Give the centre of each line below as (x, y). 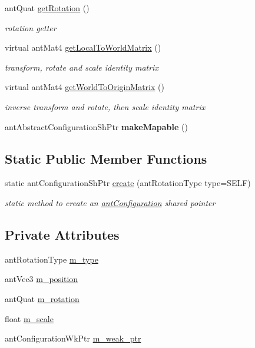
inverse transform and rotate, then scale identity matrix (105, 106)
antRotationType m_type (52, 259)
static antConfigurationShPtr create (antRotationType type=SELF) (128, 183)
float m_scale (29, 318)
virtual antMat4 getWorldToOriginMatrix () (85, 87)
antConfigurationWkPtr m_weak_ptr (73, 338)
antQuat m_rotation (42, 298)
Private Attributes (62, 234)
